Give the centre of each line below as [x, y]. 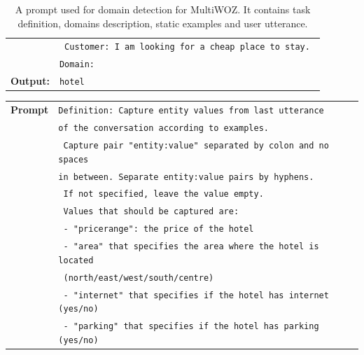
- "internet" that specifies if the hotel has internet [196, 295]
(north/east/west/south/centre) [139, 278]
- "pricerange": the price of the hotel [159, 229]
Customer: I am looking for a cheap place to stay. [187, 47]
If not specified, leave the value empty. [163, 194]
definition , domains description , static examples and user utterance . [163, 23]
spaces [73, 159]
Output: [30, 81]
